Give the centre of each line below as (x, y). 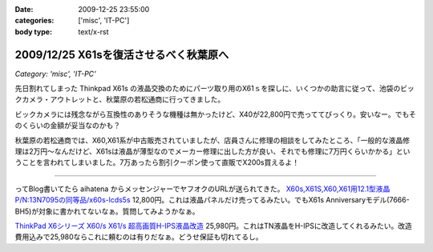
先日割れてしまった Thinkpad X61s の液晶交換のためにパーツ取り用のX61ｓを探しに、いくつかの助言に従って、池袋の (208, 89)
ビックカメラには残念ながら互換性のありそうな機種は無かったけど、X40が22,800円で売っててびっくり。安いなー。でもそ (215, 114)
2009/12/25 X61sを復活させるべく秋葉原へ (122, 55)
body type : (33, 31)
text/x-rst (93, 31)
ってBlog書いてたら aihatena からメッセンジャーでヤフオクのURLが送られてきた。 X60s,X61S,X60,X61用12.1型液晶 (202, 189)
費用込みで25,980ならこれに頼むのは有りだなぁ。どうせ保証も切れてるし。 (139, 237)
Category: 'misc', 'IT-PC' (55, 74)
